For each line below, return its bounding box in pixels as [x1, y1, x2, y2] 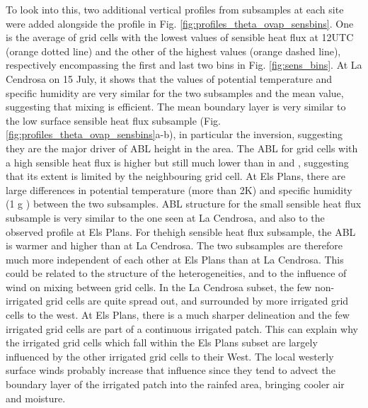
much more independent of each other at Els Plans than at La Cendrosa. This [6, 251, 344, 266]
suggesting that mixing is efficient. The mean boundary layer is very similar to [6, 99, 346, 114]
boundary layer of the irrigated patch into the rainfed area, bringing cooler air [6, 377, 345, 392]
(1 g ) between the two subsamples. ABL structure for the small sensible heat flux [6, 196, 362, 211]
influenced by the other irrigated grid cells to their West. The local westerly [6, 348, 334, 363]
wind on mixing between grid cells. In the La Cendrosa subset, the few [6, 279, 312, 294]
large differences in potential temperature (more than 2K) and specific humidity [6, 182, 352, 197]
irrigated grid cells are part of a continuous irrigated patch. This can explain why [6, 321, 358, 336]
